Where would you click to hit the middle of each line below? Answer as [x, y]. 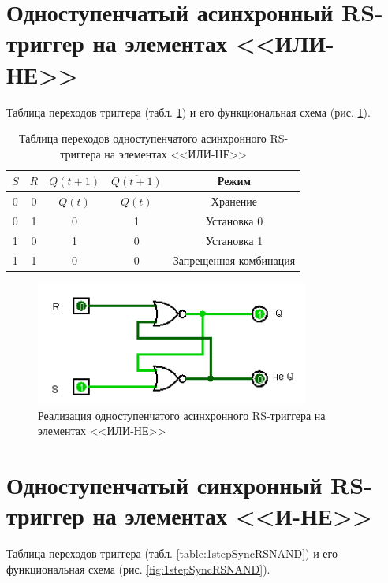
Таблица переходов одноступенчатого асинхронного [142, 138]
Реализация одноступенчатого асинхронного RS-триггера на [182, 415]
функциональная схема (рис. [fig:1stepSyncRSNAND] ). [138, 568]
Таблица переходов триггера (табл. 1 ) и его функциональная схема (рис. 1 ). [188, 111]
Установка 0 [234, 220]
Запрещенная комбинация [234, 260]
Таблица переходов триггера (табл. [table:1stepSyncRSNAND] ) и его [172, 553]
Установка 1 [234, 240]
